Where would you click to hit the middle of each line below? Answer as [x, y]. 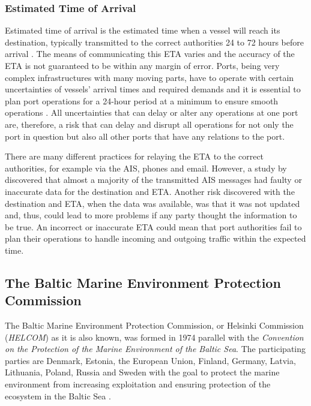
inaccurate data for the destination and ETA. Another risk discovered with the [150, 191]
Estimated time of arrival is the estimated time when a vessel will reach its [143, 30]
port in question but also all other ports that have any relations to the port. [145, 136]
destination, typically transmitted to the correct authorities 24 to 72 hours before [154, 42]
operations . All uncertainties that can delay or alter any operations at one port [152, 112]
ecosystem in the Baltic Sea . [58, 396]
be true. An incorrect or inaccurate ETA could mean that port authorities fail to [153, 226]
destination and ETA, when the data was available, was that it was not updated [152, 203]
